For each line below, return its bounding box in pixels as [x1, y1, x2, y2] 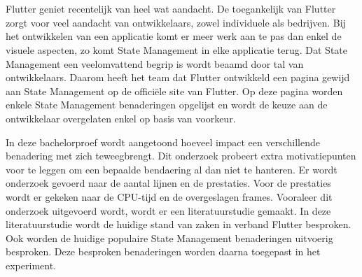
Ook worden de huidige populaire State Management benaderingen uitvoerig [6, 230, 333, 245]
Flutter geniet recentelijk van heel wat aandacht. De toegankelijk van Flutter [6, 1, 336, 16]
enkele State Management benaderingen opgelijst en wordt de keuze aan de [6, 97, 328, 112]
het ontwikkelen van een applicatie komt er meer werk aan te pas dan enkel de [6, 29, 342, 43]
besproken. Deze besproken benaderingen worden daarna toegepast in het [6, 244, 321, 259]
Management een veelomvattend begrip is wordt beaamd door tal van [6, 56, 304, 71]
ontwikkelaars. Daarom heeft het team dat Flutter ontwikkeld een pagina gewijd [6, 70, 350, 85]
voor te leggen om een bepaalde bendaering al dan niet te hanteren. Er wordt [6, 162, 337, 176]
